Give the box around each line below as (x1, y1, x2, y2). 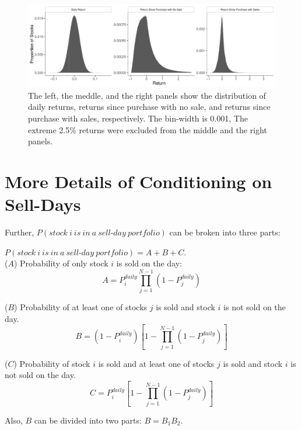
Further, (5, 226, 34, 238)
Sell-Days (5, 192, 81, 216)
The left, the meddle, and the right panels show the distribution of (28, 89, 266, 101)
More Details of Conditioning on (5, 169, 272, 193)
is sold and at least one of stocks (98, 357, 215, 369)
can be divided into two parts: (34, 414, 142, 426)
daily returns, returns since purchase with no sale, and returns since (28, 100, 271, 113)
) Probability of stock (13, 357, 90, 369)
